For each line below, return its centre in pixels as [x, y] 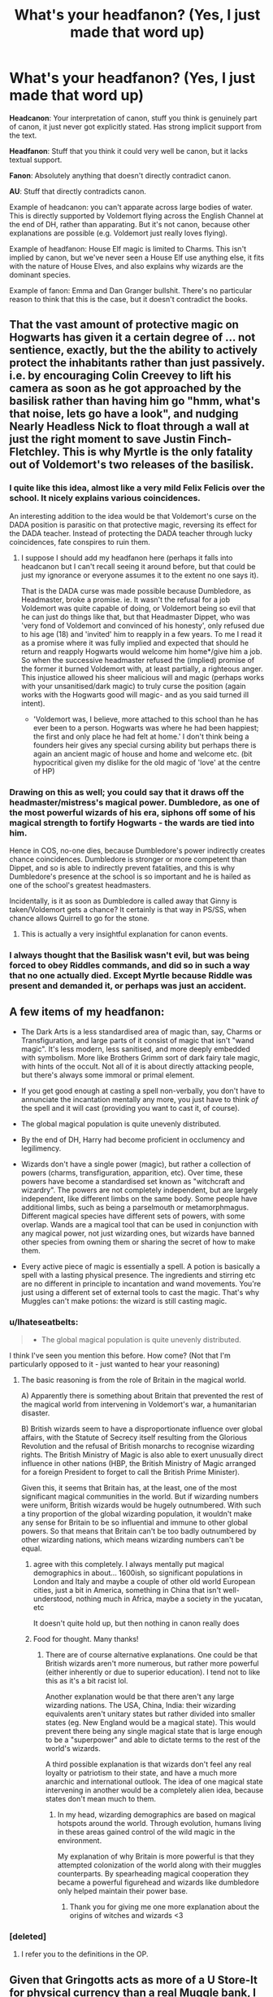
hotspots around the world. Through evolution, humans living [159, 1823]
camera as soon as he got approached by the [126, 388]
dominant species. [40, 274]
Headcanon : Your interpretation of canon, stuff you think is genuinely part [133, 118]
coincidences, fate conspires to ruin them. [80, 542]
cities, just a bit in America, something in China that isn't [127, 1590]
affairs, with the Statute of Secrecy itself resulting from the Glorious [134, 1437]
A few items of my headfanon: [87, 1012]
